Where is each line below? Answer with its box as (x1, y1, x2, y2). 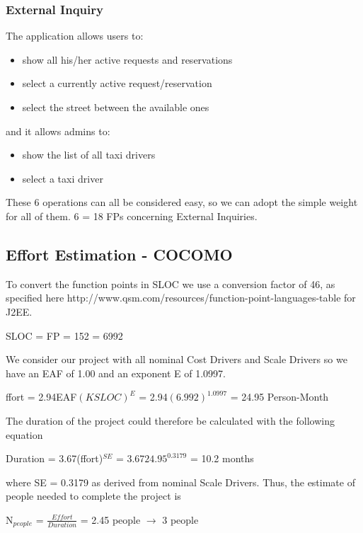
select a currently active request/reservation (22, 76, 212, 91)
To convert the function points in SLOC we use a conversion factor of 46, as (6, 276, 335, 291)
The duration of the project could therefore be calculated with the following (6, 413, 335, 428)
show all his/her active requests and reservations (22, 52, 233, 67)
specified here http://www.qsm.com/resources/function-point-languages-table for (6, 290, 356, 305)
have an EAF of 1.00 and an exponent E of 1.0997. (6, 365, 226, 380)
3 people (162, 512, 199, 527)
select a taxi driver (22, 171, 103, 185)
